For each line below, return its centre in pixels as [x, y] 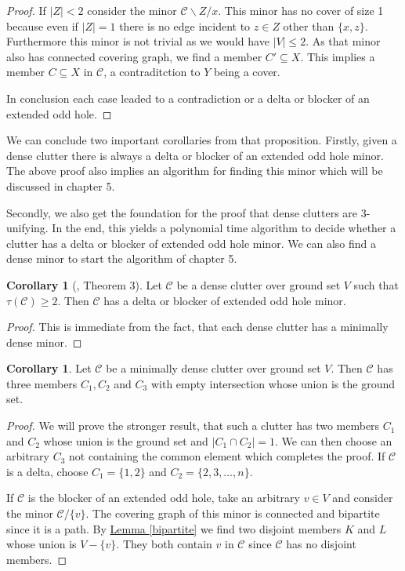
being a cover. [247, 72]
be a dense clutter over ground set [259, 284]
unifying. [27, 228]
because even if [42, 25]
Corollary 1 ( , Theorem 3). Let [84, 284]
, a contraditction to [152, 72]
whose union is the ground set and [126, 440]
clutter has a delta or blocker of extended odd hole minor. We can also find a [192, 243]
